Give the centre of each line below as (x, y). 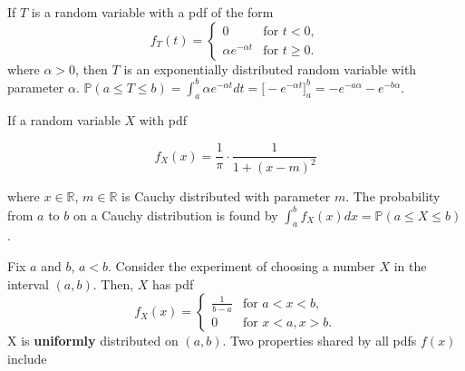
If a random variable (64, 120)
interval (28, 283)
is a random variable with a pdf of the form (152, 12)
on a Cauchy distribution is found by (175, 215)
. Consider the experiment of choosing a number (242, 265)
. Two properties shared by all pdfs (320, 341)
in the (410, 265)
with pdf (163, 120)
